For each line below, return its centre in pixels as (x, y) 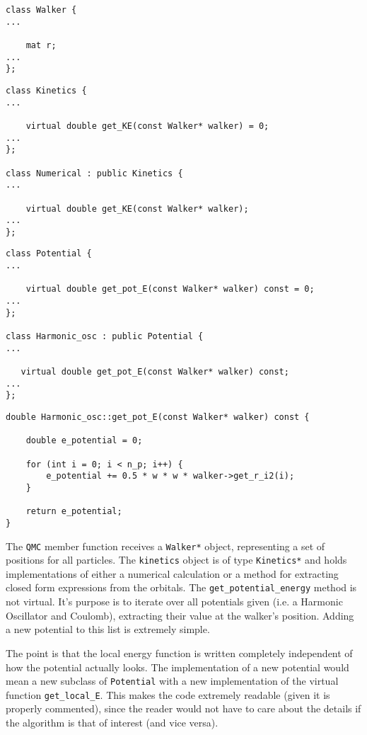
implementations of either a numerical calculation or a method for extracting (172, 573)
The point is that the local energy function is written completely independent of (179, 653)
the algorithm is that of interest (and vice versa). (112, 722)
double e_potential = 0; (84, 441)
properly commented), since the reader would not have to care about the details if (183, 708)
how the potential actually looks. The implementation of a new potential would (177, 667)
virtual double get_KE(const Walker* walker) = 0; (147, 126)
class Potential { (49, 254)
